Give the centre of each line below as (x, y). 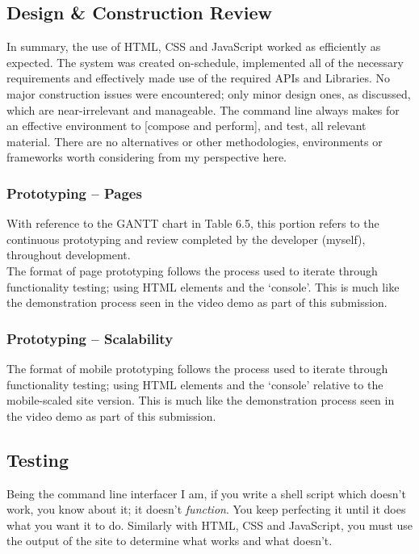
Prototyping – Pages (74, 193)
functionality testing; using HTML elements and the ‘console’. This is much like (203, 286)
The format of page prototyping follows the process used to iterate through (192, 270)
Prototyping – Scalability (90, 338)
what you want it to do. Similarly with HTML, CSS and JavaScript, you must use (210, 525)
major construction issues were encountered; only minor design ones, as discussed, (209, 93)
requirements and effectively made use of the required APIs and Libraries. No (198, 78)
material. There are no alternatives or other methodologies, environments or (195, 141)
